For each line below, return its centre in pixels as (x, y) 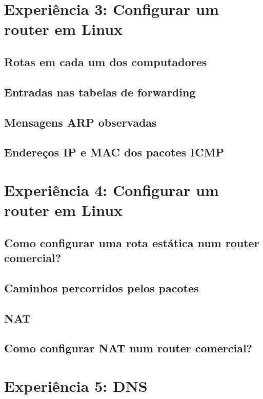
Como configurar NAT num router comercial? (128, 348)
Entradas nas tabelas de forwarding (100, 92)
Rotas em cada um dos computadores (106, 61)
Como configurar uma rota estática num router (132, 242)
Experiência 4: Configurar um (112, 189)
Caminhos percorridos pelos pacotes (102, 287)
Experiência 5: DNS (76, 385)
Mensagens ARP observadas (80, 122)
